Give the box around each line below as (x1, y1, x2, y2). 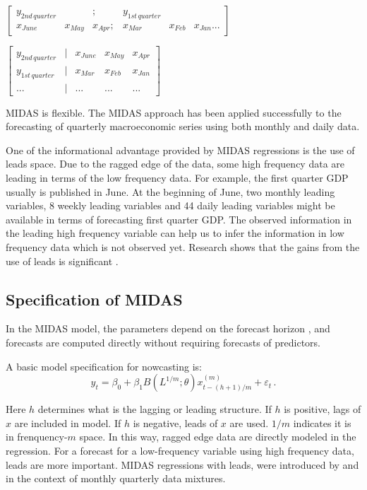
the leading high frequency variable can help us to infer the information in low (6, 226, 344, 240)
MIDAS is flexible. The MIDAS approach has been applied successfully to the (6, 105, 342, 119)
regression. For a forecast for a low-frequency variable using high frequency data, (6, 443, 354, 457)
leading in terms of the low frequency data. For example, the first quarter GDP (6, 170, 349, 185)
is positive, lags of (284, 402, 361, 416)
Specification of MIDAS (6, 288, 183, 310)
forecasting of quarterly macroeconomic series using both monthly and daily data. (6, 119, 360, 134)
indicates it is (293, 415, 351, 430)
